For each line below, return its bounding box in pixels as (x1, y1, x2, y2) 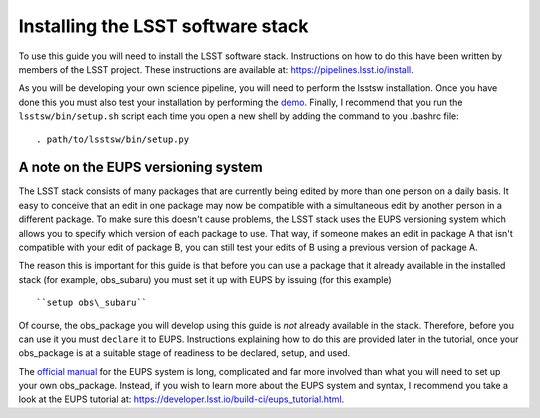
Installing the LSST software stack (18, 15, 309, 37)
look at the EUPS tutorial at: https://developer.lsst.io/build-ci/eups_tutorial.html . (18, 393, 345, 405)
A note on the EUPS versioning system (18, 159, 264, 176)
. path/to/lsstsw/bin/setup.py (36, 133, 190, 145)
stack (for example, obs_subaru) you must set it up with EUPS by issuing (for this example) (18, 273, 392, 285)
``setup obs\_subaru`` (36, 297, 148, 309)
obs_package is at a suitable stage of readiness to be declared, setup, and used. (18, 347, 351, 359)
